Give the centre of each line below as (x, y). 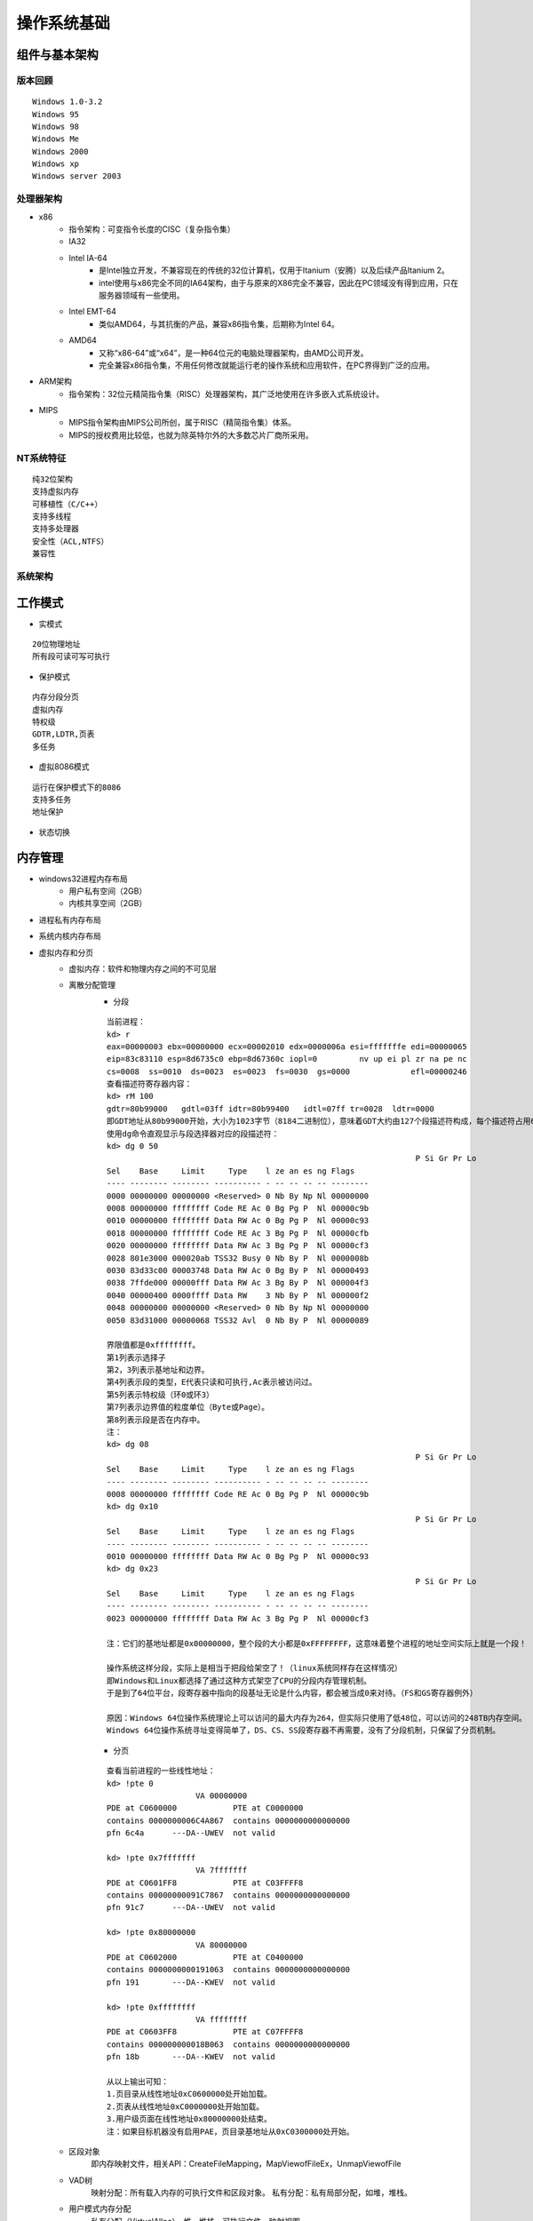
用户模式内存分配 (100, 2209)
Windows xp (56, 164)
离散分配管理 (92, 985)
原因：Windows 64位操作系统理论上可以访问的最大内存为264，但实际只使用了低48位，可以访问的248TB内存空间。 (317, 1718)
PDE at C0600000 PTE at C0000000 (205, 1808)
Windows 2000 (60, 151)
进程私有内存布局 (70, 919)
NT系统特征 (41, 458)
